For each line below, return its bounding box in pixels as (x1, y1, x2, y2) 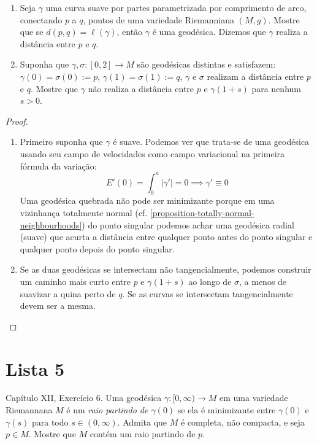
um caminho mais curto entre (20, 275, 131, 287)
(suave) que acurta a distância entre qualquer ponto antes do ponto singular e (20, 230, 313, 243)
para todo (31, 415, 69, 428)
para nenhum (251, 82, 301, 95)
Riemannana (6, 403, 53, 416)
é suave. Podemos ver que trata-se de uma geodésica (113, 135, 310, 148)
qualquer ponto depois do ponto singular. (20, 242, 175, 255)
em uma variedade (219, 391, 288, 404)
